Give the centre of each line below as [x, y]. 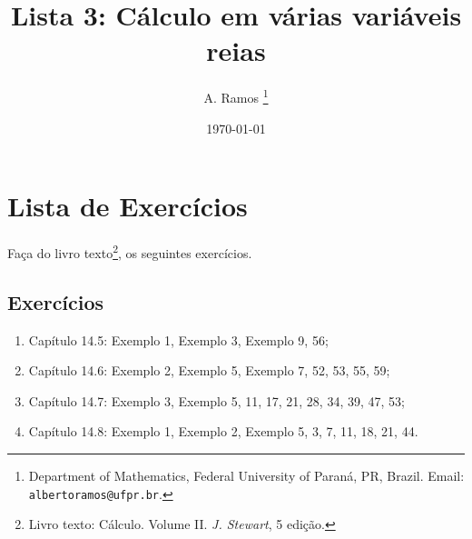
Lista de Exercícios [128, 206]
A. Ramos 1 [236, 96]
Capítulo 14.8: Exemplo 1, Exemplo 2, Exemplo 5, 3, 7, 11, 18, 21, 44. [223, 431]
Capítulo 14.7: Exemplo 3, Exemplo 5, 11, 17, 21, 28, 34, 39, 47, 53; [216, 400]
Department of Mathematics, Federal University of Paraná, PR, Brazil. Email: [246, 475]
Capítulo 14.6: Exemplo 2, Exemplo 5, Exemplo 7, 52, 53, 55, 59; [209, 370]
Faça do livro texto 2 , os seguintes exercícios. [130, 251]
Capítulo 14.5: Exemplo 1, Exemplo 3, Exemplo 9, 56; [178, 339]
